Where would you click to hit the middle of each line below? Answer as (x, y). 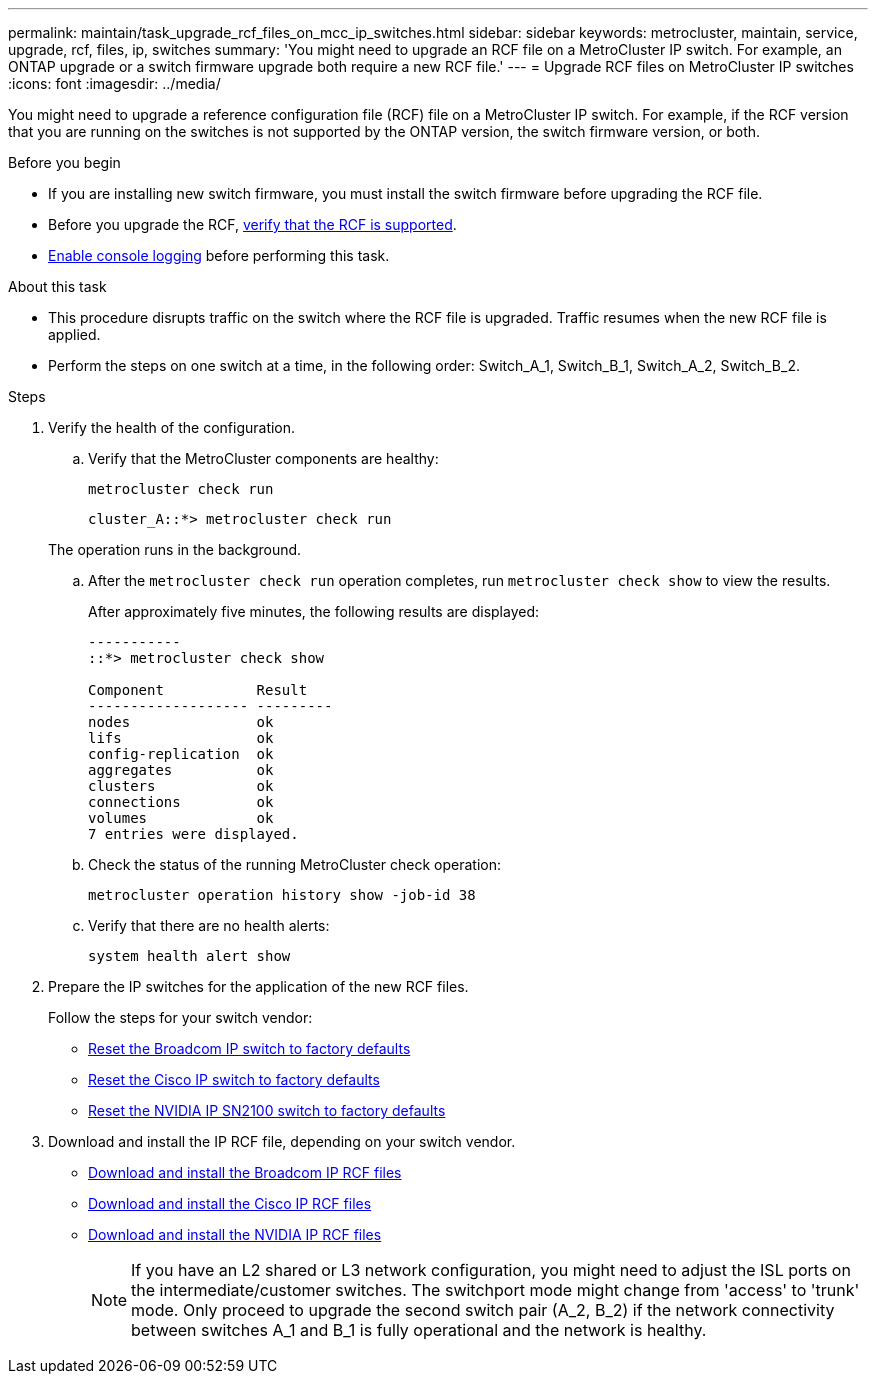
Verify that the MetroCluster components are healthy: (263, 458)
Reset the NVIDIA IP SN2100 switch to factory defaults (267, 1110)
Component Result (198, 690)
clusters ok (181, 786)
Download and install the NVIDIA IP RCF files (235, 1234)
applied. (74, 334)
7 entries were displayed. (193, 834)
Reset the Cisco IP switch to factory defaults (234, 1079)
